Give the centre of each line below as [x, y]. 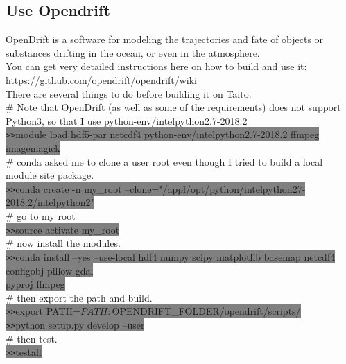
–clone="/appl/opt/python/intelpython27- [215, 188]
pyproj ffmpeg [35, 284]
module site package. [50, 175]
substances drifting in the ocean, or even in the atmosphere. [133, 52]
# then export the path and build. [79, 297]
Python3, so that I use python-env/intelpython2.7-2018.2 [127, 120]
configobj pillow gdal [50, 270]
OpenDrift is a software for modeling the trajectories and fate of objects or [165, 39]
